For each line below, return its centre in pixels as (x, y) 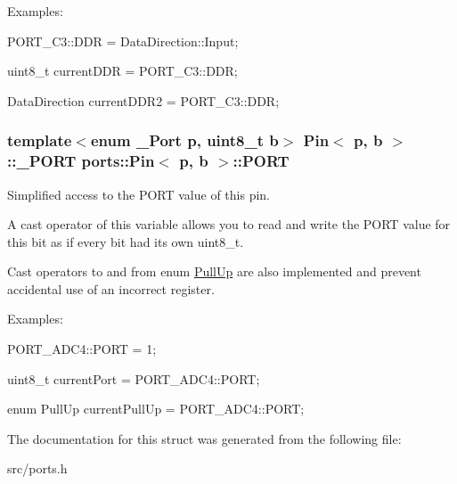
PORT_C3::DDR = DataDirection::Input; (123, 41)
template (40, 140)
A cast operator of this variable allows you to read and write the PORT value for (229, 224)
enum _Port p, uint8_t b (184, 140)
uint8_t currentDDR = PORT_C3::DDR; (122, 71)
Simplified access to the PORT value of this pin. (139, 194)
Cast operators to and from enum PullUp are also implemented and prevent (214, 271)
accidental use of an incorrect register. (111, 288)
